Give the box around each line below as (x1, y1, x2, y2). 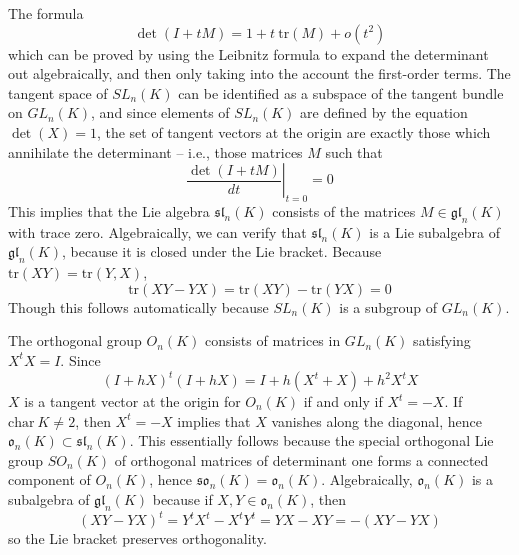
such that (325, 141, 383, 162)
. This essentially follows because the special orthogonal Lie (129, 430, 494, 451)
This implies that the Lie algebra (8, 200, 210, 221)
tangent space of (8, 82, 108, 103)
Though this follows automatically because (8, 296, 269, 317)
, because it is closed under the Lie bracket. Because (61, 241, 382, 262)
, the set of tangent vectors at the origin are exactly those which (96, 121, 491, 142)
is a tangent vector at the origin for (24, 391, 241, 412)
